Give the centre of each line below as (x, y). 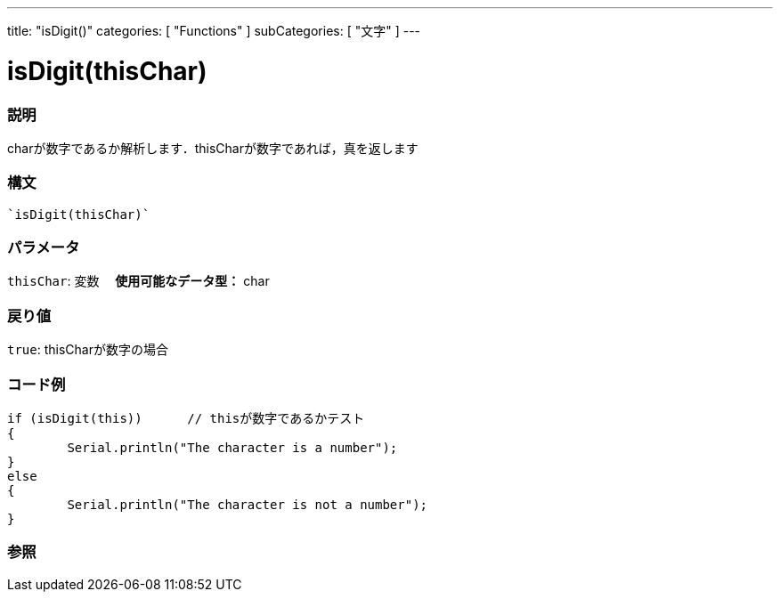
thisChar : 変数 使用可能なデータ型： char (138, 281)
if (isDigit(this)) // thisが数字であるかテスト (186, 418)
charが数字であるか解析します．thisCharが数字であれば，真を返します (213, 148)
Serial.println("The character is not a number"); (248, 504)
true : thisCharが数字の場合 (88, 350)
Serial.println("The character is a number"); (232, 447)
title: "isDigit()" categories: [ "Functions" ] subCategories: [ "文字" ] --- (214, 31)
